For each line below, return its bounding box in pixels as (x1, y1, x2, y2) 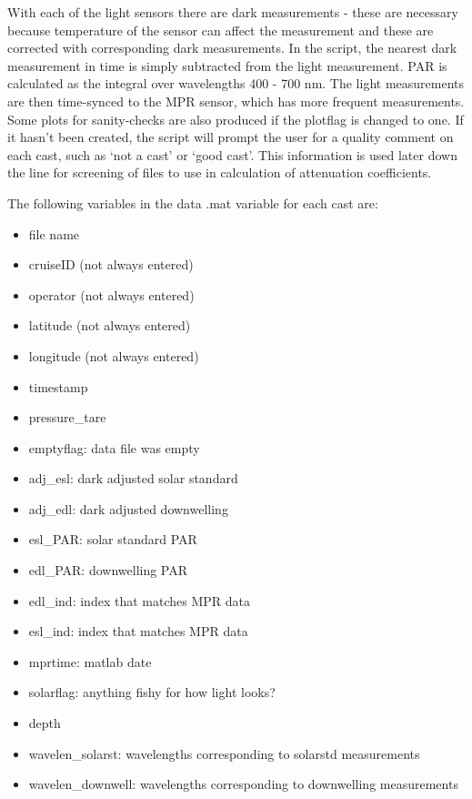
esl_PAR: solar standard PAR (28, 530, 197, 549)
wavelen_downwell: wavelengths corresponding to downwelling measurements (28, 774, 458, 794)
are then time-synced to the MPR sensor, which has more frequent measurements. (7, 91, 465, 110)
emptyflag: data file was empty (28, 438, 200, 457)
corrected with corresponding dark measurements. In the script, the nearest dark (7, 38, 457, 57)
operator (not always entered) (28, 285, 195, 304)
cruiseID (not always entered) (28, 255, 194, 274)
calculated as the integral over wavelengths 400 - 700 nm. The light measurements (7, 74, 465, 93)
